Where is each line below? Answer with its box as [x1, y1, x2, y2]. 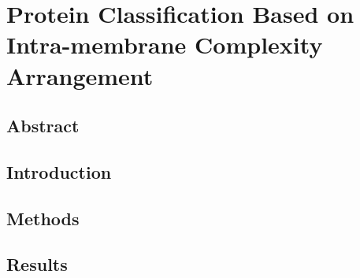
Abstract [6, 113, 80, 138]
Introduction [6, 159, 112, 183]
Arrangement [6, 59, 154, 91]
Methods [6, 206, 80, 230]
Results [6, 252, 68, 276]
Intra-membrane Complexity [6, 28, 323, 61]
